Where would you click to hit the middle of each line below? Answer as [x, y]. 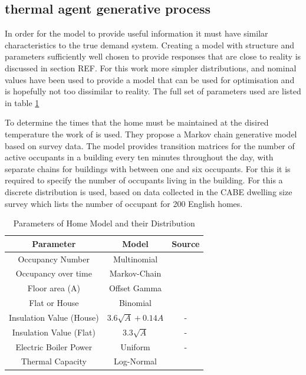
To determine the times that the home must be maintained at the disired [137, 122]
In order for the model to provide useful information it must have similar [136, 33]
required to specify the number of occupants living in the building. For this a [144, 180]
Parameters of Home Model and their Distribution [104, 223]
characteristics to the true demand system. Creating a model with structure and [149, 45]
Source [186, 243]
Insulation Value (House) [54, 317]
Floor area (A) [54, 288]
